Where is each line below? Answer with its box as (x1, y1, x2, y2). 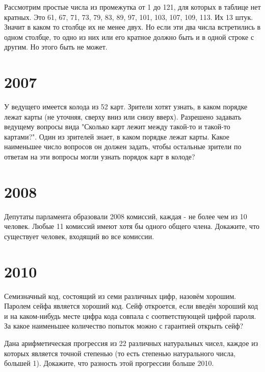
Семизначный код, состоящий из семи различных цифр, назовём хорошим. (4, 290, 236, 301)
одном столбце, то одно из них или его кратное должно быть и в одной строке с (4, 31, 254, 42)
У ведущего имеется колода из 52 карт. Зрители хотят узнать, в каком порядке (4, 101, 248, 112)
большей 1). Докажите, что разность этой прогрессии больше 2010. (4, 358, 214, 368)
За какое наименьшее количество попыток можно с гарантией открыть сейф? (4, 320, 244, 331)
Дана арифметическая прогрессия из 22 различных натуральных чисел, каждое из (4, 338, 258, 348)
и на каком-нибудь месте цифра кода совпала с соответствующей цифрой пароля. (4, 310, 256, 321)
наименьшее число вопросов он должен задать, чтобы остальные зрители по (4, 141, 242, 152)
